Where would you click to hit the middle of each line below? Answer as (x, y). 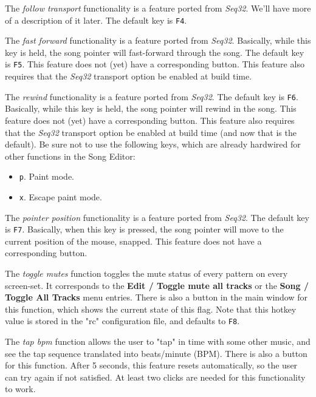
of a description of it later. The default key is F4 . (96, 20)
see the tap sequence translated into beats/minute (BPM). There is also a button (156, 353)
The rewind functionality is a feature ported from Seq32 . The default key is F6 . (152, 96)
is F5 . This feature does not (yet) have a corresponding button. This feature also (155, 64)
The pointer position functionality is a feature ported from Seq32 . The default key (157, 217)
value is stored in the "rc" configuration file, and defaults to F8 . (122, 321)
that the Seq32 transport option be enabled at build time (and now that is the (151, 132)
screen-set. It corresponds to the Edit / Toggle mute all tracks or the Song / (157, 285)
